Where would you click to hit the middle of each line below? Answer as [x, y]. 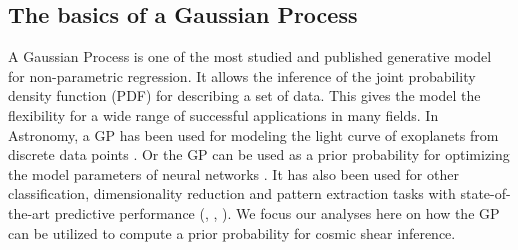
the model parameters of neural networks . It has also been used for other [233, 173]
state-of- [485, 193]
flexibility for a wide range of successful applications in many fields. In [223, 114]
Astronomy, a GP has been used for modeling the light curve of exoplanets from [253, 134]
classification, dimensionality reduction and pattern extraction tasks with [232, 193]
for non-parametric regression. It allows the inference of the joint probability [242, 75]
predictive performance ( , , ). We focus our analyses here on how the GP [277, 212]
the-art [29, 212]
